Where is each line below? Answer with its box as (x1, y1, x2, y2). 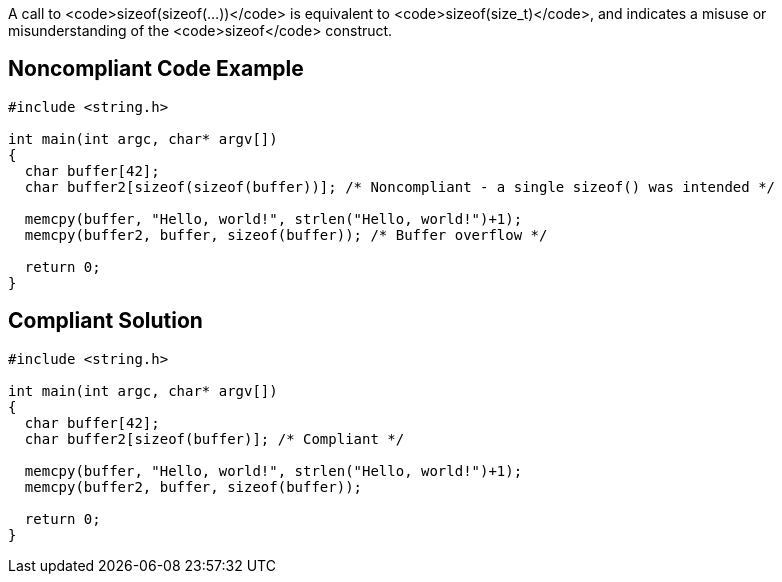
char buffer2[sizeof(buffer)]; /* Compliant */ (24, 430, 405, 447)
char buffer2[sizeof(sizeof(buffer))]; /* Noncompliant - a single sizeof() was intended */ (24, 178, 776, 195)
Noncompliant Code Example (8, 56, 304, 82)
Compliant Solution (8, 308, 203, 334)
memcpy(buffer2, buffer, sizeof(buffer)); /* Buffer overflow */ (24, 226, 548, 243)
